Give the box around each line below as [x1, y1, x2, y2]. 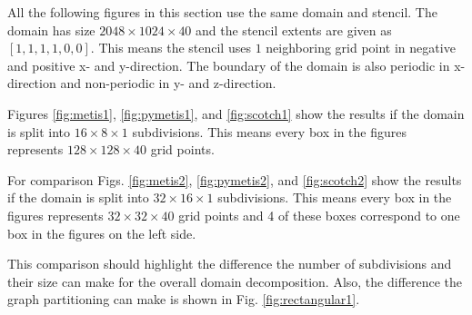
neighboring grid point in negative [266, 38, 456, 57]
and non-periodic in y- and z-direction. [60, 74, 276, 93]
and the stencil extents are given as [196, 20, 392, 39]
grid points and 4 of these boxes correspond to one [178, 205, 460, 224]
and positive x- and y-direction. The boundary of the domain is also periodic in [7, 55, 450, 74]
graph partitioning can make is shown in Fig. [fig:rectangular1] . [7, 290, 360, 309]
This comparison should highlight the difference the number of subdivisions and [7, 254, 452, 273]
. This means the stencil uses [90, 38, 251, 57]
